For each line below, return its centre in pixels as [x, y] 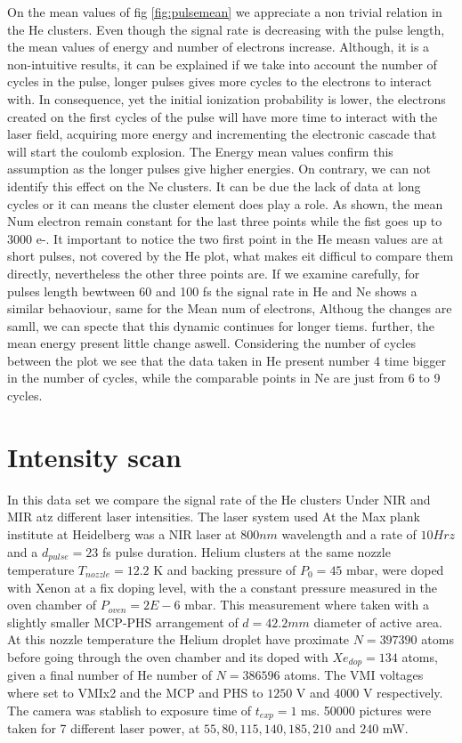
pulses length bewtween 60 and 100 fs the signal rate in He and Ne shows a [212, 291]
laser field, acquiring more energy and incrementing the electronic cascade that [222, 134]
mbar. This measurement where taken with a [307, 605]
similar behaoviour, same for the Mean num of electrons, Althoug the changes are [230, 308]
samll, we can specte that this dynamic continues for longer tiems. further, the [221, 325]
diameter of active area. [378, 622]
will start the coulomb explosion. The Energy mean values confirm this [200, 151]
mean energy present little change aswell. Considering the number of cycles [211, 343]
